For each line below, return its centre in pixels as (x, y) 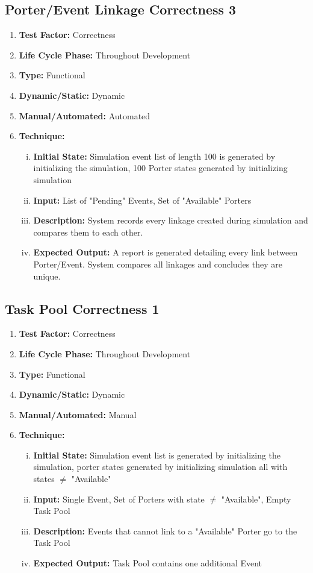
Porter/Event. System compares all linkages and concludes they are (158, 264)
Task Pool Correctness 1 (82, 308)
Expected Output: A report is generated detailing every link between (166, 252)
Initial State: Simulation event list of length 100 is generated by (154, 156)
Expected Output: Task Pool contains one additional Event (148, 563)
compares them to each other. (88, 232)
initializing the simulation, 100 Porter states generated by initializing (160, 168)
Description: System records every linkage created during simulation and (171, 220)
